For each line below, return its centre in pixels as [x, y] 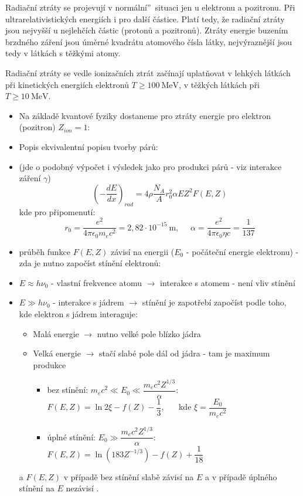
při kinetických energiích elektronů [67, 84]
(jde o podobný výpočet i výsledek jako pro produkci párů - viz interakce [150, 166]
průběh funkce [45, 251]
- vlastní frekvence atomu [96, 282]
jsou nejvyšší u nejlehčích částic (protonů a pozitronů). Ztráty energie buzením [147, 30]
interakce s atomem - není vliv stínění [228, 282]
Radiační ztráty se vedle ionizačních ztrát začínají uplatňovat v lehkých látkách [148, 72]
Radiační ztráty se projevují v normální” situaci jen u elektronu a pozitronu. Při [150, 7]
